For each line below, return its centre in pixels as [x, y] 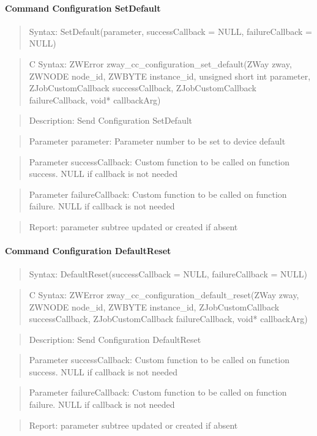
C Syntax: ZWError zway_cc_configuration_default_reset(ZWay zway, [164, 294]
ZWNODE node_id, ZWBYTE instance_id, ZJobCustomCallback [154, 306]
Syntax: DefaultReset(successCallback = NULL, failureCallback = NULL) [168, 274]
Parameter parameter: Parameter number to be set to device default [157, 141]
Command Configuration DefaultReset [88, 251]
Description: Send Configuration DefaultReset [115, 339]
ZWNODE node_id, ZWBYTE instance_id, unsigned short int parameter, [170, 76]
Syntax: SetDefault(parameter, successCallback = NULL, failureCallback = [170, 31]
